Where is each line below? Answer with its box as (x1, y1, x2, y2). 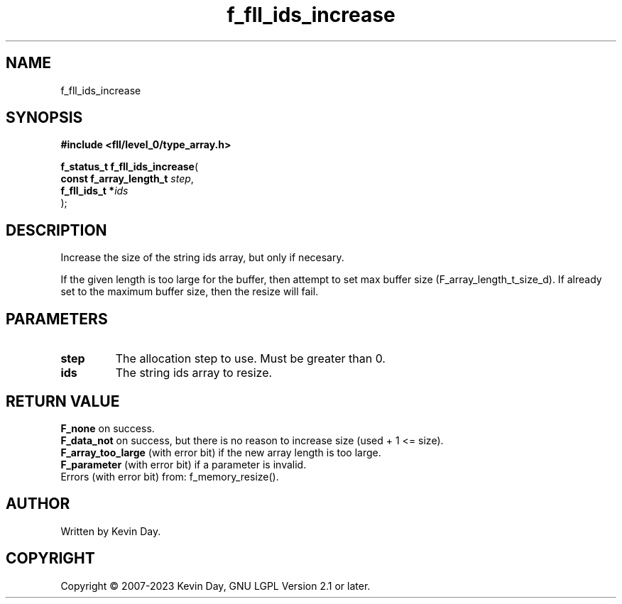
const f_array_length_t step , (60, 172, 194, 185)
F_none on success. (60, 422, 155, 434)
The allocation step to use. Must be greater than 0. (115, 351, 386, 366)
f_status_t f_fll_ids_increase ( (60, 160, 199, 173)
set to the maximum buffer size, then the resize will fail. (60, 285, 319, 298)
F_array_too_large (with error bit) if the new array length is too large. (60, 446, 381, 459)
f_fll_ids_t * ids (60, 185, 129, 197)
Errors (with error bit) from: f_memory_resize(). (60, 470, 279, 483)
